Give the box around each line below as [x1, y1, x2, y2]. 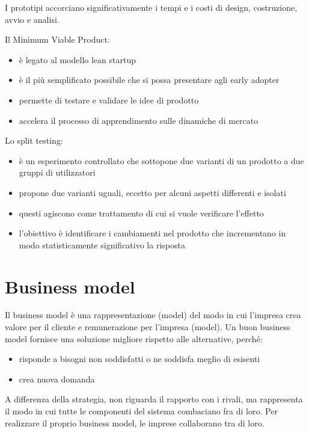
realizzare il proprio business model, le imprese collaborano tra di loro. [5, 416, 265, 429]
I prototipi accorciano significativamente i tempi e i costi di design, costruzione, [5, 1, 298, 13]
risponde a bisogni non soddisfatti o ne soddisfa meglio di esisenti [19, 352, 260, 365]
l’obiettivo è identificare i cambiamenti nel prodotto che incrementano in [19, 227, 286, 239]
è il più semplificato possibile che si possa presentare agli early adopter [19, 73, 280, 86]
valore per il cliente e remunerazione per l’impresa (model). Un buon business [5, 321, 290, 333]
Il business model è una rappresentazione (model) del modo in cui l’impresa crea [5, 309, 301, 321]
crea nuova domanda [19, 372, 95, 385]
